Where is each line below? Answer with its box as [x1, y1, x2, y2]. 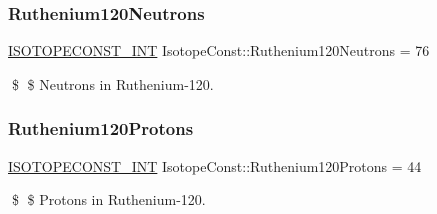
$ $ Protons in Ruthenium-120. [11, 189, 206, 210]
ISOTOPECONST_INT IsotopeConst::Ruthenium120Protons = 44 [8, 155, 422, 176]
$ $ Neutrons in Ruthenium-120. [11, 73, 214, 94]
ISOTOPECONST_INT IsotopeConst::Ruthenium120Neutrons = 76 [8, 40, 430, 61]
